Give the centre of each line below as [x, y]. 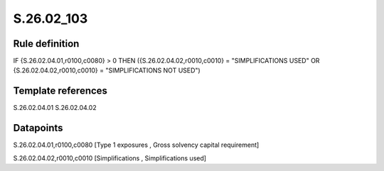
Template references [60, 91]
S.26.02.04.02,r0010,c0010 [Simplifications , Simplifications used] [110, 158]
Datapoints [38, 128]
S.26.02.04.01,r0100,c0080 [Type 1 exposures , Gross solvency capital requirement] [136, 145]
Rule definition [46, 44]
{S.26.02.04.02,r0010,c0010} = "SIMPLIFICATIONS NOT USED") [107, 70]
